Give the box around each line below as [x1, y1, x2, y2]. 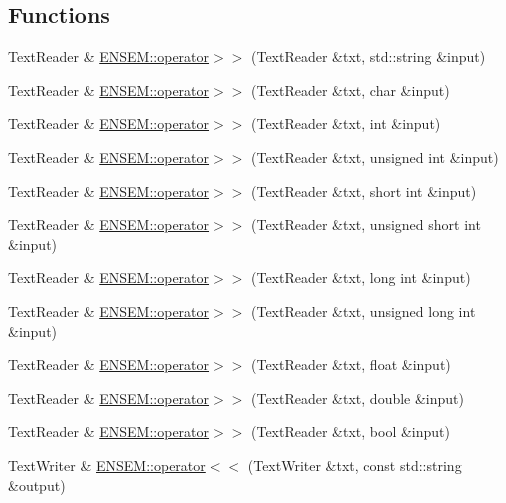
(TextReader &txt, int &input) [251, 113, 441, 134]
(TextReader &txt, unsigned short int [251, 214, 481, 235]
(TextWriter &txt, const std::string [247, 454, 462, 475]
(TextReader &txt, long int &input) [251, 267, 471, 288]
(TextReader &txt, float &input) [251, 354, 451, 375]
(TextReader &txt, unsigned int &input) [251, 146, 499, 167]
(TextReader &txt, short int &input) [251, 180, 477, 201]
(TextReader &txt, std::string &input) [251, 46, 486, 67]
